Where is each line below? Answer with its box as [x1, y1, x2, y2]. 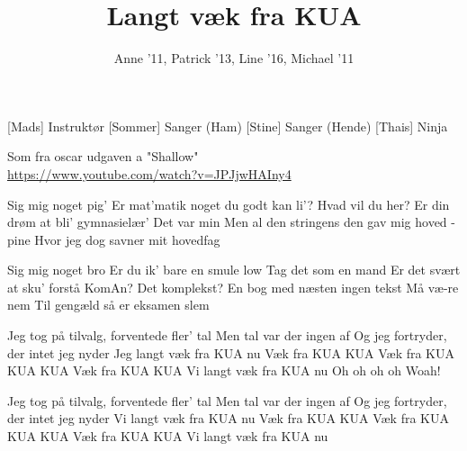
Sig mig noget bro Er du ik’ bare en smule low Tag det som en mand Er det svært [7, 260, 461, 279]
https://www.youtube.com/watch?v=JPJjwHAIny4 [7, 164, 292, 183]
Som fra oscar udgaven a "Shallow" [7, 147, 199, 166]
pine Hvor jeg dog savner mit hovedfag [7, 230, 220, 248]
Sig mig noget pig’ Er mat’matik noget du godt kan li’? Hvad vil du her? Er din [7, 194, 450, 213]
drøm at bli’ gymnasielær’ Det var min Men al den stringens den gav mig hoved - [7, 212, 455, 231]
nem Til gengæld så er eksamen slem [7, 295, 210, 314]
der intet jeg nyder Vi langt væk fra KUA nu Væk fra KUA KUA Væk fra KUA [7, 409, 449, 428]
